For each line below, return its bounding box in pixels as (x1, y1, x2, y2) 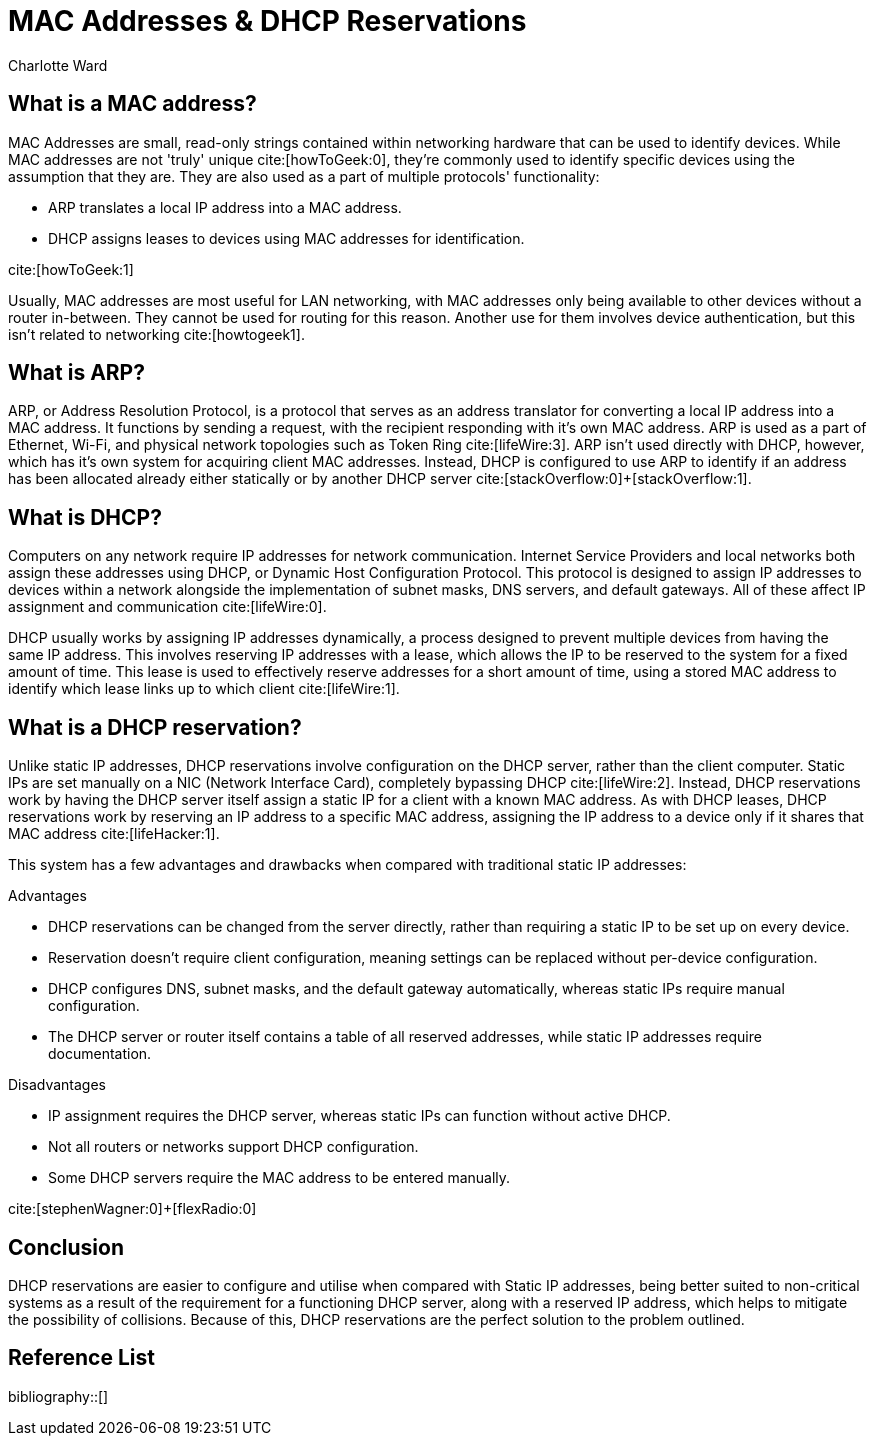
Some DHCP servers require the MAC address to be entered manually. (48, 1169, 511, 1187)
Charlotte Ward (8, 56, 108, 74)
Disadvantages (8, 1076, 106, 1094)
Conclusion (8, 1234, 125, 1260)
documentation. (48, 1045, 152, 1063)
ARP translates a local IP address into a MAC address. (48, 198, 402, 216)
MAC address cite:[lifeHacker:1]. (8, 825, 220, 843)
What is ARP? (8, 360, 145, 386)
